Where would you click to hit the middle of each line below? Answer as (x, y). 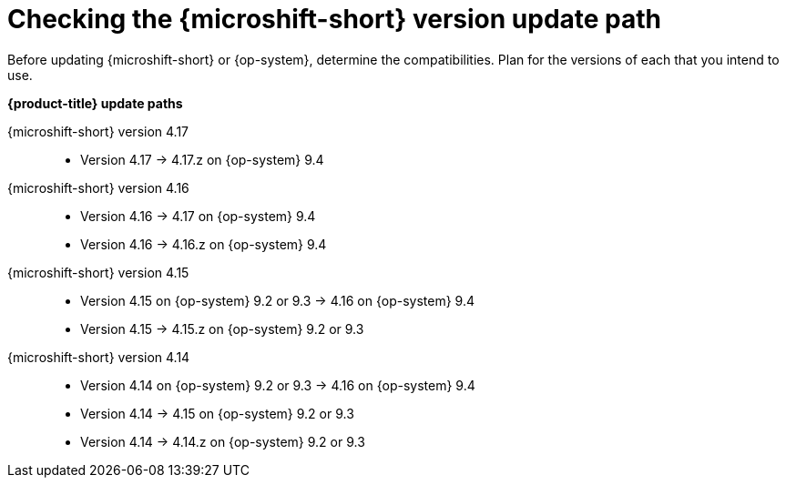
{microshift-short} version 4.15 (98, 272)
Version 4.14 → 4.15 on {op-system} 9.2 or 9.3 (217, 413)
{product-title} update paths (95, 103)
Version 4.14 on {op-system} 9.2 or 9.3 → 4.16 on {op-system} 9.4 (278, 385)
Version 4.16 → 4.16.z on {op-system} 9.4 (204, 244)
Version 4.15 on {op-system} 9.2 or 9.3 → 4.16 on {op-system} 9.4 (277, 300)
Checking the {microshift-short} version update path (335, 19)
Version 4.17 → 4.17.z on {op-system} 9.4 (202, 159)
